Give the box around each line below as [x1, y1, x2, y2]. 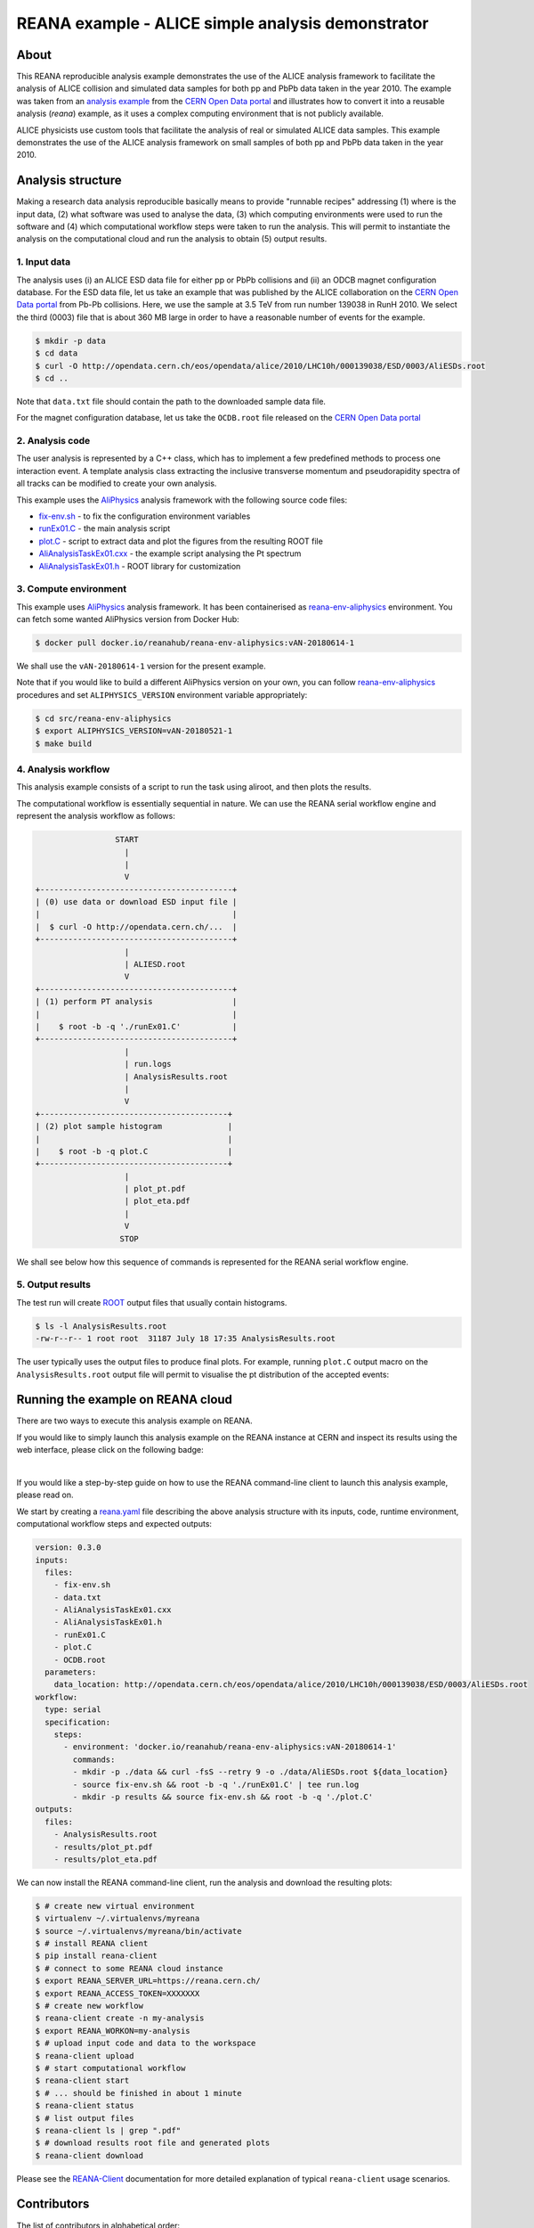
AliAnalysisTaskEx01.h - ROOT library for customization [38, 561, 241, 571]
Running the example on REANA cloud [16, 1392, 233, 1407]
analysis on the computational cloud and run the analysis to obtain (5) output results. [16, 233, 328, 244]
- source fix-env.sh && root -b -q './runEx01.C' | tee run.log [72, 1779, 360, 1790]
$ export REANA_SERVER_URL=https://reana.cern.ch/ [35, 1976, 262, 1986]
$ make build [35, 738, 93, 749]
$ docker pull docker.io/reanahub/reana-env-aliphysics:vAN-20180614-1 [35, 638, 355, 648]
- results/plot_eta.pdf [53, 1854, 158, 1864]
